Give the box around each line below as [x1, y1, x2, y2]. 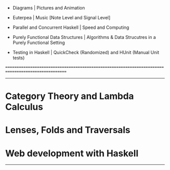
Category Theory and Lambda [5, 91, 134, 102]
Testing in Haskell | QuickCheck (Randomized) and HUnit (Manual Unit [12, 50, 159, 55]
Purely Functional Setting [12, 39, 65, 46]
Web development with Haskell [5, 147, 139, 159]
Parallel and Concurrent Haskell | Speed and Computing [12, 24, 130, 30]
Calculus [5, 101, 44, 113]
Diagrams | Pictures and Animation [12, 5, 85, 11]
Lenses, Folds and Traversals [5, 124, 131, 136]
